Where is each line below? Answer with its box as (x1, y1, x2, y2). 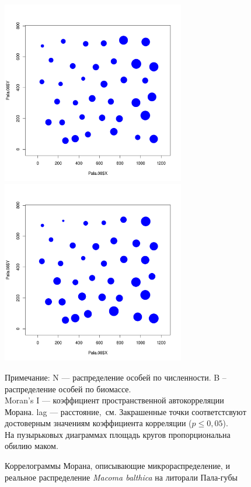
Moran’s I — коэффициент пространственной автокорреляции (5, 394, 224, 406)
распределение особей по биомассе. (5, 382, 131, 395)
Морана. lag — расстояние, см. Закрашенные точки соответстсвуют (5, 405, 246, 417)
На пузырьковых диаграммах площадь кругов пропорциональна (5, 428, 231, 440)
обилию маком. (5, 440, 58, 452)
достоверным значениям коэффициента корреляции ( (5, 417, 192, 429)
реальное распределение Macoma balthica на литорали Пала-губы (5, 471, 238, 483)
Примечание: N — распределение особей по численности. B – (5, 371, 226, 383)
